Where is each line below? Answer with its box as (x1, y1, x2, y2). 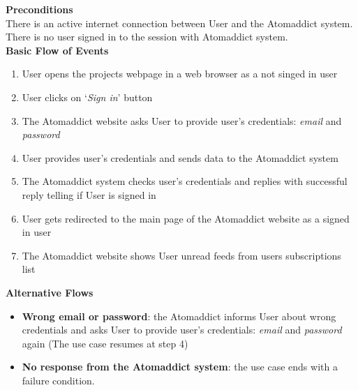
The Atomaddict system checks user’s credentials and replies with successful (22, 174, 348, 188)
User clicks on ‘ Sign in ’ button (22, 89, 153, 104)
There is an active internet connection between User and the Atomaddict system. (6, 15, 353, 30)
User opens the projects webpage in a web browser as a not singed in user (22, 66, 338, 81)
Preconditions (6, 2, 73, 16)
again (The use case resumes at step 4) (22, 336, 188, 350)
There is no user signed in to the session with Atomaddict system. (6, 29, 288, 44)
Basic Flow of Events (6, 43, 109, 57)
